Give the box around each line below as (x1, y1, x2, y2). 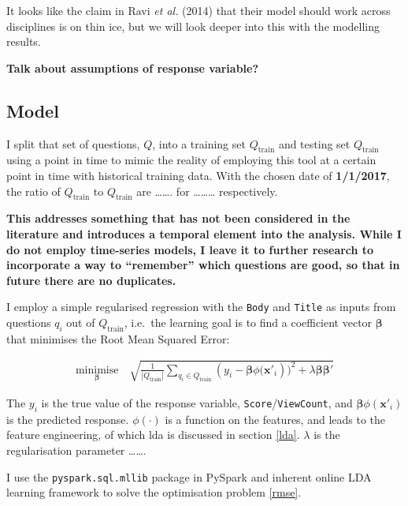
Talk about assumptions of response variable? (6, 59, 259, 76)
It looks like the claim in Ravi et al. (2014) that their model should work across (6, 2, 391, 18)
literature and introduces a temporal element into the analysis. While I (6, 225, 402, 242)
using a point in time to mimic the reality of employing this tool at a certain (6, 152, 376, 168)
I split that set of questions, (6, 135, 140, 152)
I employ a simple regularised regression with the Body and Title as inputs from (6, 298, 396, 315)
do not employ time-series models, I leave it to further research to (6, 241, 374, 257)
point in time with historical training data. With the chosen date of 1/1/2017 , (6, 167, 390, 183)
